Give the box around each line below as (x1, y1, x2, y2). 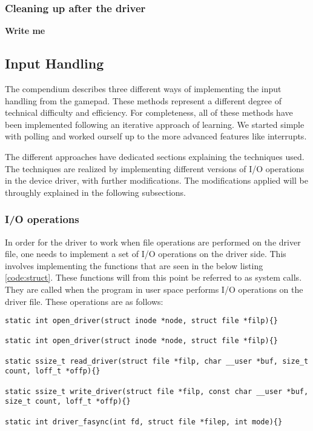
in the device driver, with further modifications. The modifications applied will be (5, 174, 308, 187)
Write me (5, 24, 45, 37)
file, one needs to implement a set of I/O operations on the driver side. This (5, 247, 286, 260)
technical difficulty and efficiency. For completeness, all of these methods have (5, 106, 293, 119)
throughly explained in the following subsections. (5, 185, 186, 198)
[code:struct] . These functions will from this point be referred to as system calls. (5, 271, 302, 284)
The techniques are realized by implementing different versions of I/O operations (5, 162, 305, 175)
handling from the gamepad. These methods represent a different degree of (5, 94, 282, 107)
